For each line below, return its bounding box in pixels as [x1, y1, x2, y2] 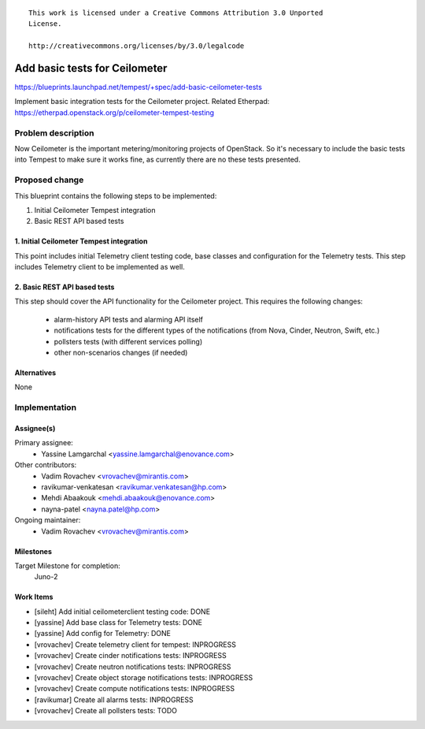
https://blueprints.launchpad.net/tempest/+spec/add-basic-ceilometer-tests [14, 83, 263, 92]
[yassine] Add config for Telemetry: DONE [34, 629, 171, 638]
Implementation [14, 402, 77, 413]
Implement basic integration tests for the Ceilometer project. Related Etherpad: [14, 97, 270, 106]
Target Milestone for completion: [14, 560, 121, 571]
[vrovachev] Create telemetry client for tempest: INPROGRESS [34, 639, 236, 649]
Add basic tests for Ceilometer [14, 61, 168, 75]
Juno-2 [34, 572, 58, 582]
